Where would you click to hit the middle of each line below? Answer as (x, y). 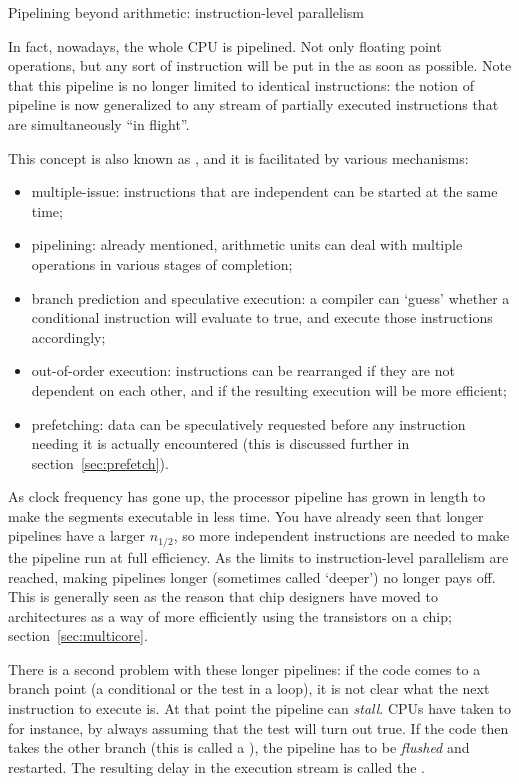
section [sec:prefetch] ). (100, 462)
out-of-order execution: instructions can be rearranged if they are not (243, 370)
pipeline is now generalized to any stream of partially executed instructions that (253, 104)
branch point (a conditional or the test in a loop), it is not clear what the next (249, 688)
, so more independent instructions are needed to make (341, 535)
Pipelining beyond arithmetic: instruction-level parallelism (186, 12)
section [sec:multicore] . (78, 635)
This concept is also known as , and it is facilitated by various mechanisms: (238, 157)
